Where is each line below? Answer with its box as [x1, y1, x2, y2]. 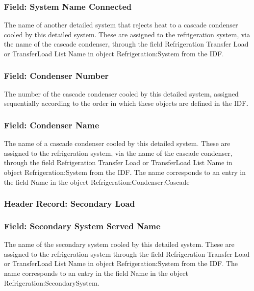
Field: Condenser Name [4, 119, 100, 131]
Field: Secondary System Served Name [4, 219, 161, 232]
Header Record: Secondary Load [4, 197, 135, 210]
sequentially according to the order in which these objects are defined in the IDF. [4, 98, 249, 108]
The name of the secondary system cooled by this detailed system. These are [4, 239, 234, 249]
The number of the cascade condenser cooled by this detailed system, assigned [4, 88, 239, 98]
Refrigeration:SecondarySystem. [4, 277, 100, 288]
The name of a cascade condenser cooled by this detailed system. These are [4, 138, 230, 148]
